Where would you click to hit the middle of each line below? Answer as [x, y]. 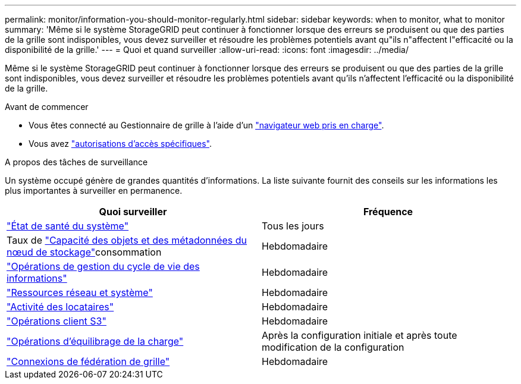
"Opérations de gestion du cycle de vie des [103, 266]
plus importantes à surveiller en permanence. [94, 191]
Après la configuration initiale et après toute [360, 335]
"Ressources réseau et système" [80, 292]
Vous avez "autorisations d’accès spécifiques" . [120, 144]
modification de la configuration [333, 347]
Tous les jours [293, 226]
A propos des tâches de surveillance [76, 162]
